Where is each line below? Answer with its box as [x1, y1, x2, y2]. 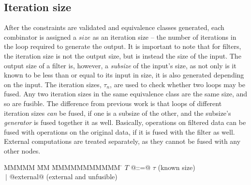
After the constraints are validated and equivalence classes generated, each [4, 22, 224, 32]
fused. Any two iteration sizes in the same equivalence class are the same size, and [4, 89, 248, 99]
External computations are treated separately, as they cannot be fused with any [4, 136, 241, 146]
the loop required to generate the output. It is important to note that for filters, [4, 41, 241, 51]
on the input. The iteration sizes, [4, 79, 102, 89]
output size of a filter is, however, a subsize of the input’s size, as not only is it [4, 60, 236, 70]
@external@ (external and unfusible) [9, 171, 118, 182]
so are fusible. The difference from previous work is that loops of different [4, 98, 222, 108]
